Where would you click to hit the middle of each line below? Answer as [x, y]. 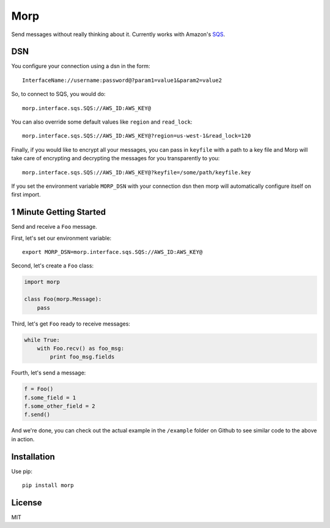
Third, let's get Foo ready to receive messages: [71, 324]
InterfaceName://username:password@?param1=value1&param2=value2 [122, 80]
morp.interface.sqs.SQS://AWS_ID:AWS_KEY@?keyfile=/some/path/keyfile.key [137, 172]
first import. [26, 195]
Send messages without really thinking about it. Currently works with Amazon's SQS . [118, 34]
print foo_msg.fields [82, 357]
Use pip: [22, 471]
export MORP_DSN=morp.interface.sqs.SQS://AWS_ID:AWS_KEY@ [112, 252]
